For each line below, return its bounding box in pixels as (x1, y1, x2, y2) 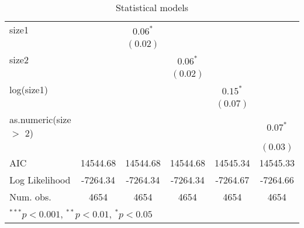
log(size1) (9, 83, 48, 96)
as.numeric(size (9, 113, 71, 126)
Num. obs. (9, 190, 51, 203)
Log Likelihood (9, 173, 71, 186)
